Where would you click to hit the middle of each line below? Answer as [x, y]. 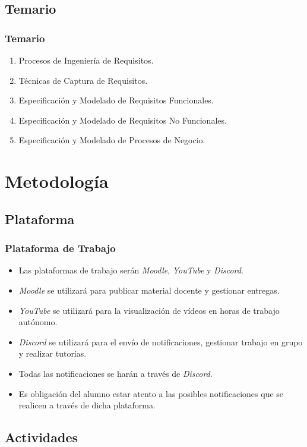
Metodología [57, 181]
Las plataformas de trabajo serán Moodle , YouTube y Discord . [131, 270]
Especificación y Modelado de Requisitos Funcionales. [116, 100]
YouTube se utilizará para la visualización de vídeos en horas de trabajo [149, 310]
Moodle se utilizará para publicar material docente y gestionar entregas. [149, 290]
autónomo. [38, 322]
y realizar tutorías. [53, 353]
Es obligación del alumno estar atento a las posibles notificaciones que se [151, 393]
